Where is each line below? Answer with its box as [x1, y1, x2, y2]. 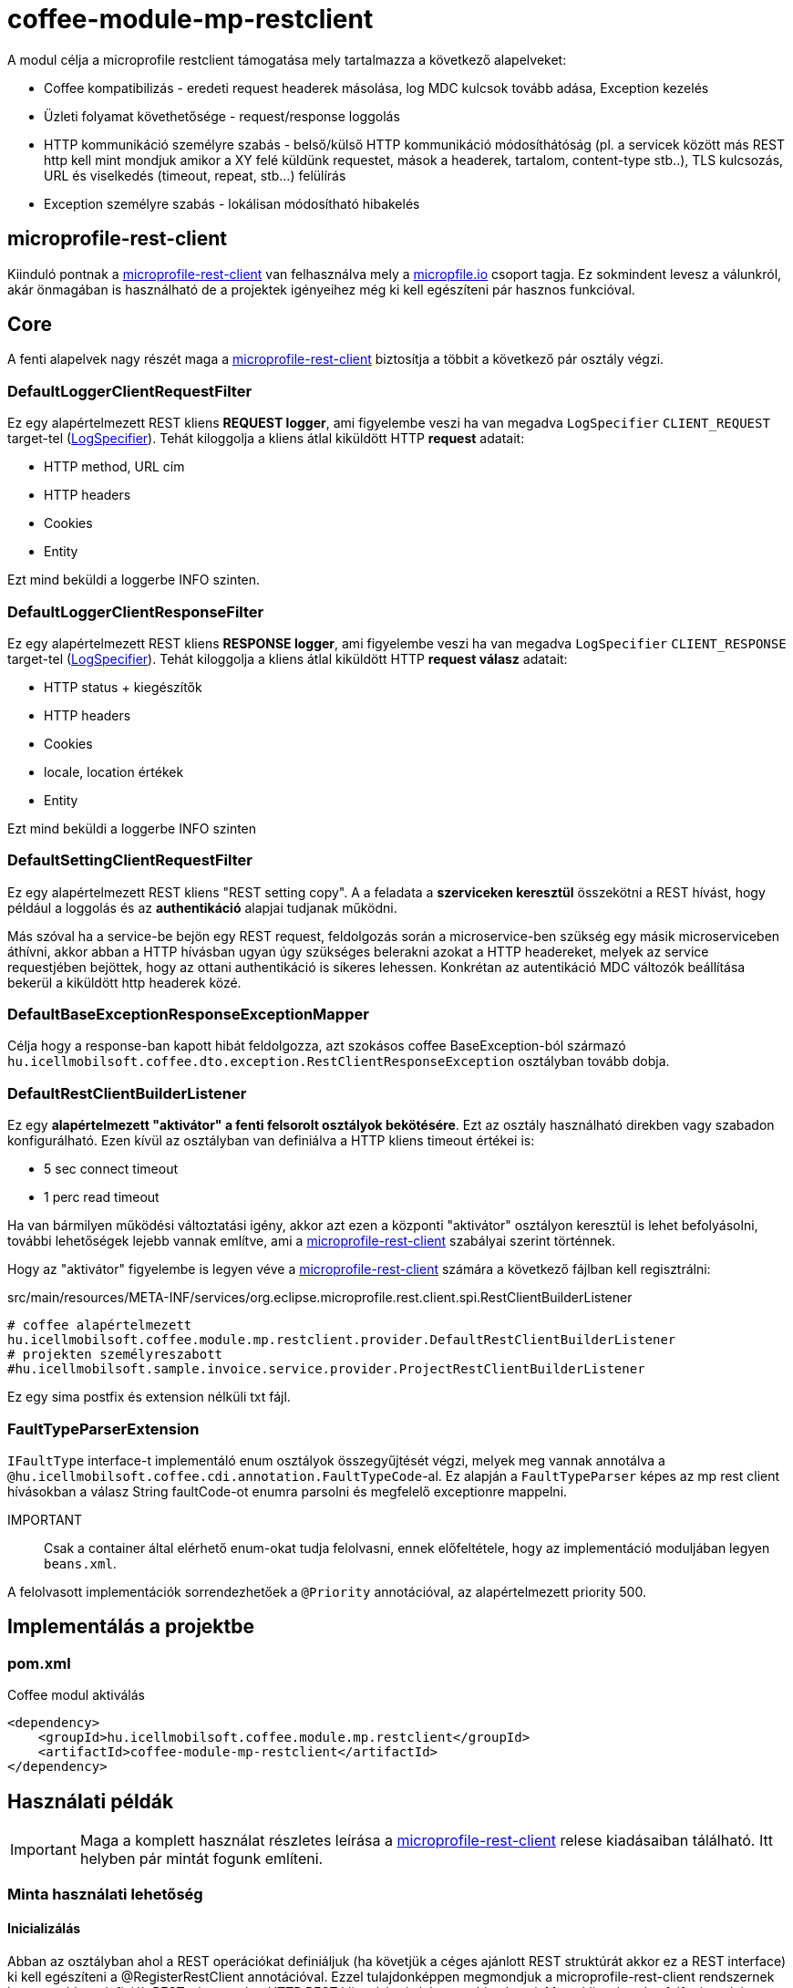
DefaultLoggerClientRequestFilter [7, 381, 252, 400]
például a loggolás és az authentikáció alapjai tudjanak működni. [7, 899, 397, 916]
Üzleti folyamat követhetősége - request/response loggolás [44, 108, 400, 124]
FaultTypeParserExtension [7, 1419, 200, 1438]
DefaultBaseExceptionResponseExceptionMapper [7, 1005, 369, 1024]
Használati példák [7, 1789, 174, 1813]
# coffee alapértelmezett [7, 1318, 192, 1333]
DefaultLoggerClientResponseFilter [7, 602, 264, 621]
